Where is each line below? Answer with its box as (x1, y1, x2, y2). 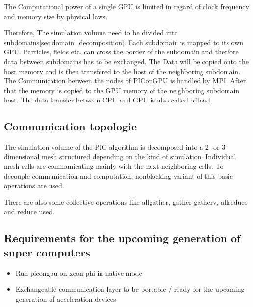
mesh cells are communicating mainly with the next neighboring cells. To (4, 161, 224, 171)
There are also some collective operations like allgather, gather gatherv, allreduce (4, 197, 248, 207)
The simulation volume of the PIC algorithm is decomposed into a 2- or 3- (4, 142, 228, 152)
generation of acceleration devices (15, 294, 116, 304)
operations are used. (4, 180, 64, 190)
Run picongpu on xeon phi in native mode (15, 267, 142, 278)
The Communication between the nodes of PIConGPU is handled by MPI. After (4, 76, 246, 86)
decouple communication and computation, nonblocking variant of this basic (4, 170, 233, 180)
